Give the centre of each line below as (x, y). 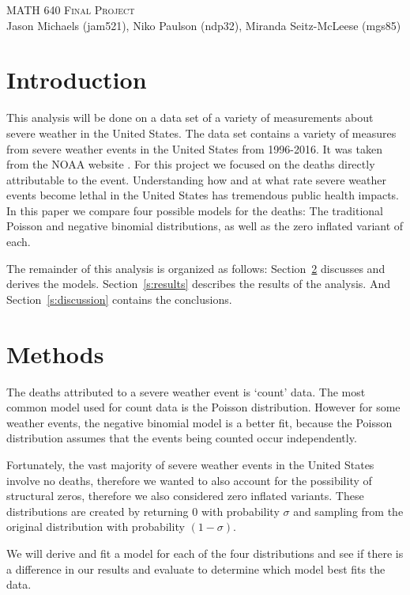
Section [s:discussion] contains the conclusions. (119, 299)
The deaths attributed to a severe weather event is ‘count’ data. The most (186, 391)
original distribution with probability (96, 527)
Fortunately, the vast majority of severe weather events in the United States (190, 464)
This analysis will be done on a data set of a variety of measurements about (190, 117)
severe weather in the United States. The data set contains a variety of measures (201, 133)
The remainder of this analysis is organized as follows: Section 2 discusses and (196, 268)
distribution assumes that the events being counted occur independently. (182, 438)
